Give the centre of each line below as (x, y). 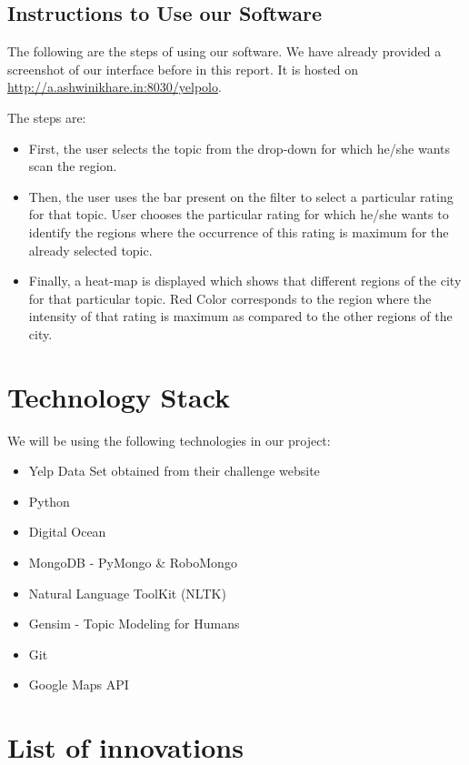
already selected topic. (90, 250)
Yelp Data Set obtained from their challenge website (174, 471)
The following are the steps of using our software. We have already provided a (225, 51)
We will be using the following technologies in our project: (169, 440)
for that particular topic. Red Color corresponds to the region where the (230, 298)
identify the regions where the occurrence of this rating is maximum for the (239, 232)
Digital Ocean (67, 532)
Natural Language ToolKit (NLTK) (127, 593)
